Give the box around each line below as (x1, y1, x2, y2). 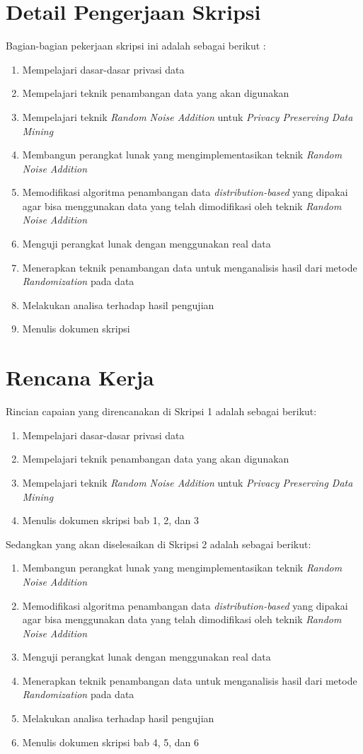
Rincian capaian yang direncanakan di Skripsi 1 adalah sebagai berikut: (6, 404, 317, 419)
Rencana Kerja (6, 363, 154, 392)
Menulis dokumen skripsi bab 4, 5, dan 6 (22, 734, 199, 749)
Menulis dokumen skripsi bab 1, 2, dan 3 (22, 513, 199, 528)
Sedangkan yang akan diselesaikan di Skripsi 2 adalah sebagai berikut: (6, 536, 311, 551)
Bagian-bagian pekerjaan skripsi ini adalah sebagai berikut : (6, 38, 266, 53)
